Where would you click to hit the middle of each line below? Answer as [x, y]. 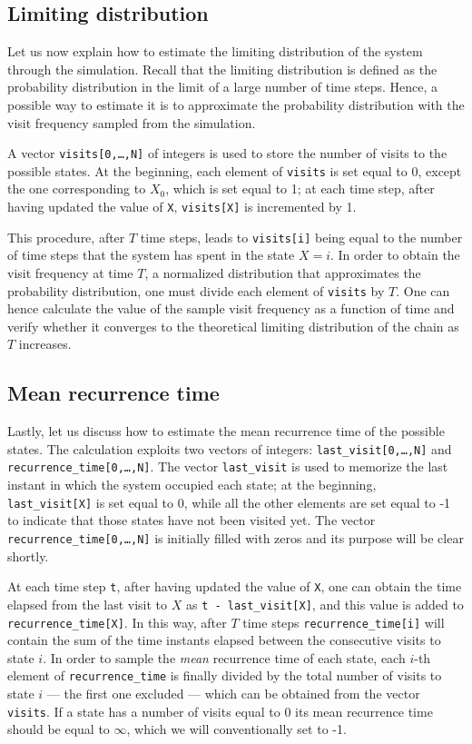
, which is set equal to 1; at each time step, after [300, 188]
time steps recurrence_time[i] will [344, 622]
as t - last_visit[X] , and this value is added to [324, 604]
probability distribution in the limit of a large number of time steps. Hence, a [223, 87]
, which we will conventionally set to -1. [236, 729]
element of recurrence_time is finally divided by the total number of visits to [225, 675]
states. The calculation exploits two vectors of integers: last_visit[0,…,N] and [230, 448]
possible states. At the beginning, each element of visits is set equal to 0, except [235, 170]
